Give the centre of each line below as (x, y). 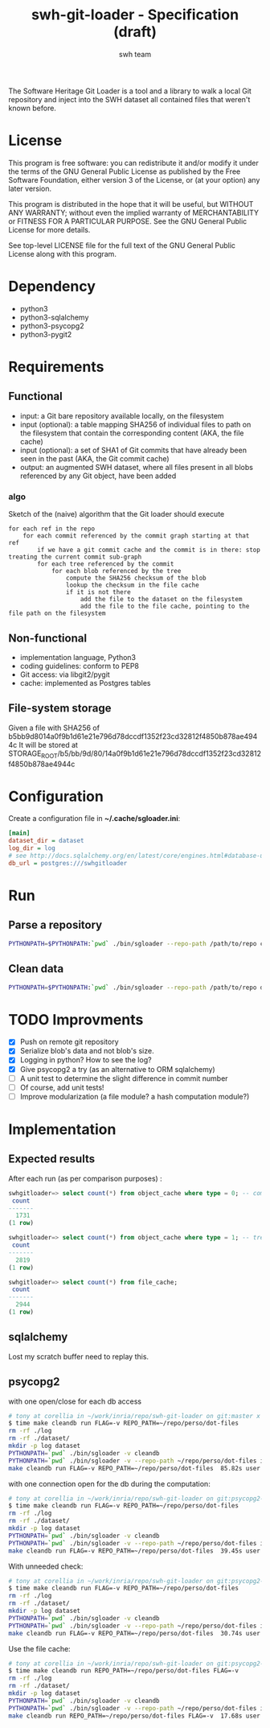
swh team (135, 54)
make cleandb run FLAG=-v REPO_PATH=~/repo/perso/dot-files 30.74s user (135, 1633)
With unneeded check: (46, 1566)
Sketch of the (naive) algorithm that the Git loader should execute (117, 514)
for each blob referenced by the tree (116, 571)
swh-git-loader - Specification (135, 15)
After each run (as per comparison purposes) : (85, 1178)
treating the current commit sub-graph (75, 557)
